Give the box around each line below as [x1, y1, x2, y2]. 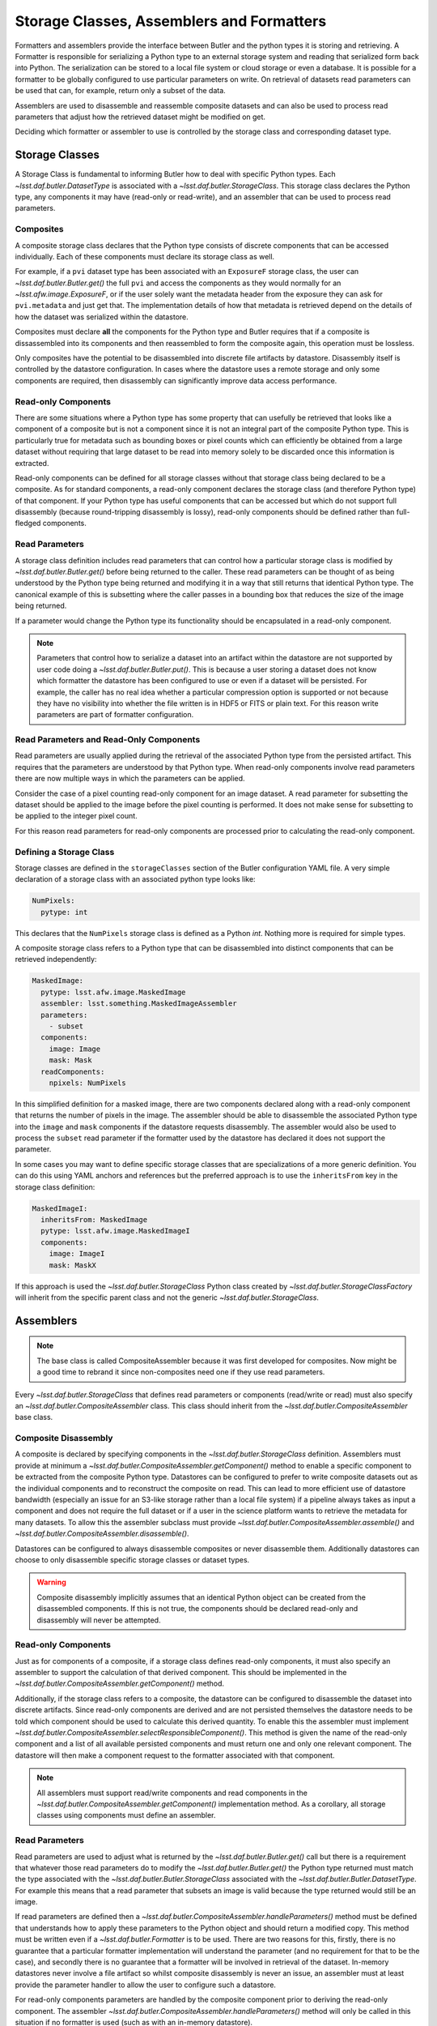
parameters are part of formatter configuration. [36, 710, 194, 720]
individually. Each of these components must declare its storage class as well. [15, 251, 275, 261]
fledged [15, 519, 41, 528]
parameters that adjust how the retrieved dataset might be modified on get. [15, 112, 266, 122]
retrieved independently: [15, 955, 97, 964]
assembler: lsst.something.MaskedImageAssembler [40, 999, 238, 1008]
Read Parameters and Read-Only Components [15, 734, 201, 746]
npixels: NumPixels [49, 1078, 127, 1088]
